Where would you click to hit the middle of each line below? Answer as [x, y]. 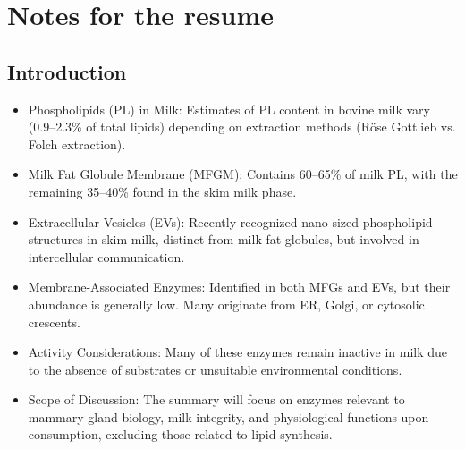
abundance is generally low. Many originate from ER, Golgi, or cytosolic [226, 304]
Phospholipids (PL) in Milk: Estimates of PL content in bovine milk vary [229, 109]
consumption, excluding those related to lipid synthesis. [180, 434]
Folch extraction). [77, 144]
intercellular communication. [106, 256]
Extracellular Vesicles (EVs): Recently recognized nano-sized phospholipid [230, 221]
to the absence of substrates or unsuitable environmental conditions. [215, 369]
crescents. [54, 322]
